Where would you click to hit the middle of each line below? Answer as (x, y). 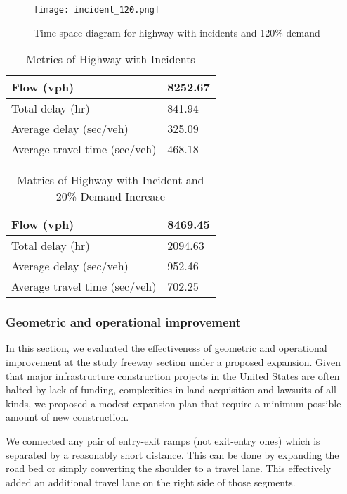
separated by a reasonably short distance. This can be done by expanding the (172, 454)
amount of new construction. (67, 417)
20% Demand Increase (110, 196)
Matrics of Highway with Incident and (111, 180)
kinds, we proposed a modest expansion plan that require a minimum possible (173, 403)
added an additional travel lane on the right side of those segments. (151, 482)
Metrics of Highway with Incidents (111, 59)
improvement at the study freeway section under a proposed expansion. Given (173, 362)
